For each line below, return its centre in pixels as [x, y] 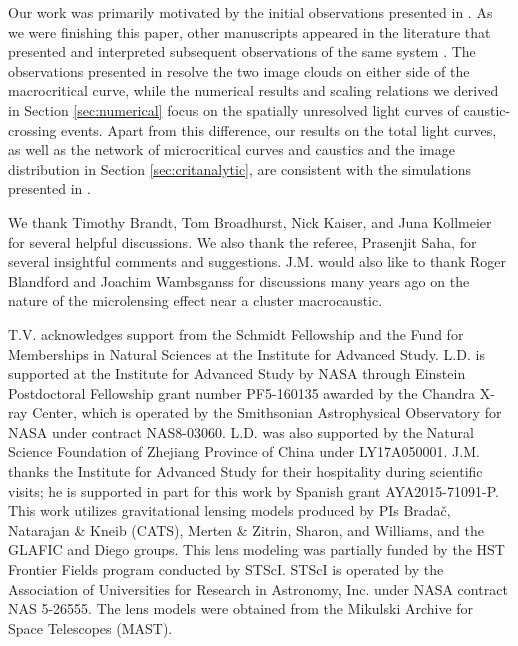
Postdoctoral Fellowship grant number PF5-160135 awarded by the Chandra [242, 392]
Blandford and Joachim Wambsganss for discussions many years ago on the [239, 280]
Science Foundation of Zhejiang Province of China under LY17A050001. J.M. [244, 451]
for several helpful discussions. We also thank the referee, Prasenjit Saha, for [242, 241]
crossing [32, 129]
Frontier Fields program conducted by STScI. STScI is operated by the [226, 569]
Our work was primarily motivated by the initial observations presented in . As [250, 12]
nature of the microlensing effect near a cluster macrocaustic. [195, 300]
